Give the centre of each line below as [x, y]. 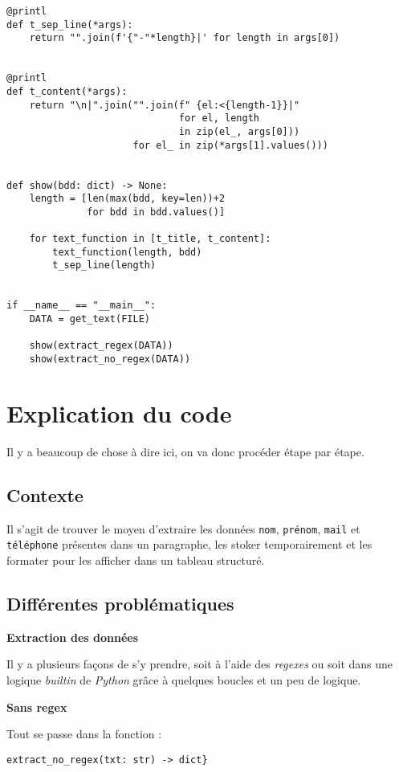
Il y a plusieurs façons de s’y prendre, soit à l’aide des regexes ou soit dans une [200, 664]
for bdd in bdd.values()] [156, 212]
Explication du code [119, 413]
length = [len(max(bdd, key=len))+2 [127, 199]
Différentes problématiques [120, 603]
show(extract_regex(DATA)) [101, 346]
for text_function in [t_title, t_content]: [150, 239]
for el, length [219, 118]
